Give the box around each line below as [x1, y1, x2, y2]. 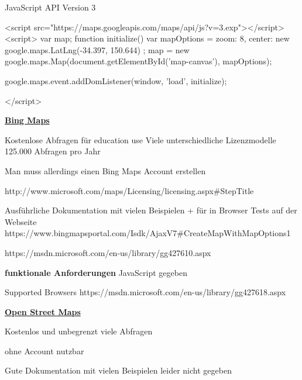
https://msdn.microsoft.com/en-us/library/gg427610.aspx [5, 246, 211, 258]
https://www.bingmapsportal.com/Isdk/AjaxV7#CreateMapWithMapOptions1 [5, 227, 291, 239]
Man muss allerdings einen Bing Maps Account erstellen [5, 164, 206, 177]
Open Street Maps [5, 305, 81, 317]
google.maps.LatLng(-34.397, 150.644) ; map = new [5, 43, 190, 56]
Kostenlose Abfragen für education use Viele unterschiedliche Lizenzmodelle [5, 133, 276, 146]
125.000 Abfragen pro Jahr [5, 145, 101, 157]
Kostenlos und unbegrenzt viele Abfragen [5, 325, 153, 337]
